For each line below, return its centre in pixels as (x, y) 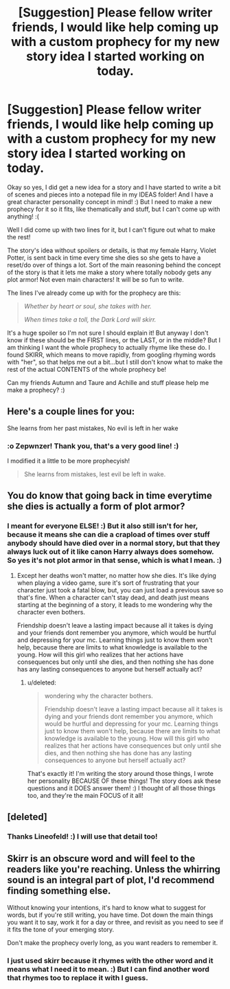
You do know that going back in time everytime (110, 496)
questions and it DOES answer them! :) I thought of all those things (122, 788)
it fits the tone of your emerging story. (61, 929)
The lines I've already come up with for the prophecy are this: (94, 293)
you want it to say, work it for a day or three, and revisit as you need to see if (115, 922)
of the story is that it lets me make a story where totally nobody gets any (109, 272)
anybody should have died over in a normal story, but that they (114, 543)
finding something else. (59, 891)
